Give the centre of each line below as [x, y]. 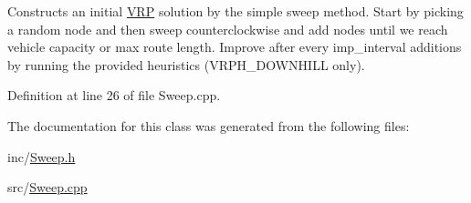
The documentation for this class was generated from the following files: [209, 125]
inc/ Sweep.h [42, 156]
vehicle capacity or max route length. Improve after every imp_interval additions [235, 47]
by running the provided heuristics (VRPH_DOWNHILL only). [186, 64]
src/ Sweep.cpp [47, 187]
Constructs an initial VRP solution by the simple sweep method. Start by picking [235, 11]
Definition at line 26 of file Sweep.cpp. [114, 95]
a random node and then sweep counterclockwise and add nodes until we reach [228, 29]
